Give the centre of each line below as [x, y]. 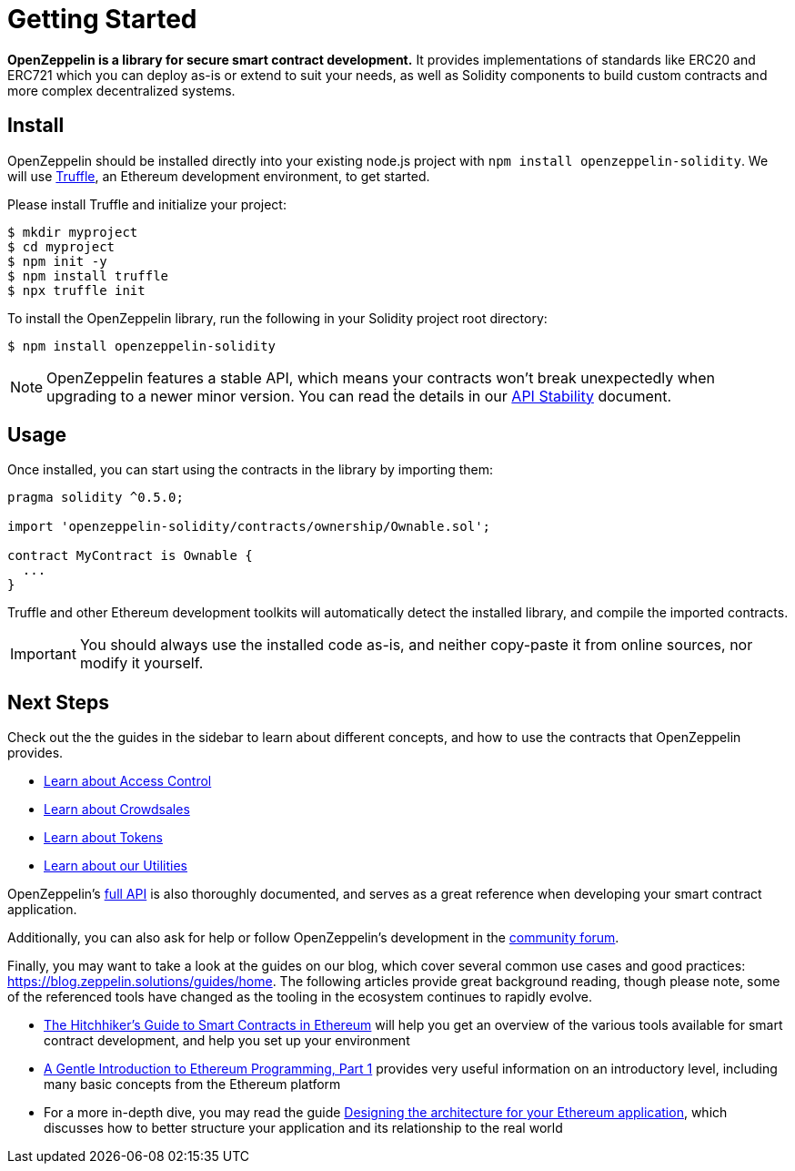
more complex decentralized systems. [121, 90]
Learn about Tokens [103, 838]
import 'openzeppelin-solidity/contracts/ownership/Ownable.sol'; [249, 527]
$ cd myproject [61, 246]
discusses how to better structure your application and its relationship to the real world [303, 1128]
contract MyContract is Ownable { [130, 556]
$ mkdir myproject [73, 232]
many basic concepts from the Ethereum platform [192, 1084]
